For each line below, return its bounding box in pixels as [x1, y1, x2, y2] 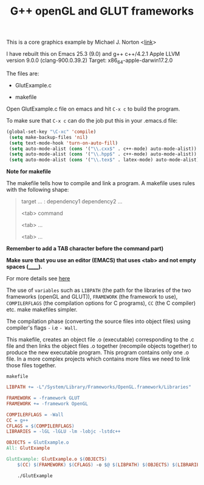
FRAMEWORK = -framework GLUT [6, 395, 80, 401]
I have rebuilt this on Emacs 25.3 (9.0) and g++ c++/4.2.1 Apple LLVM [6, 50, 180, 58]
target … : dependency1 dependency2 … [21, 198, 123, 205]
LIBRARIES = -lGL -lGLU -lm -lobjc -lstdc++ [6, 429, 121, 435]
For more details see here [6, 275, 70, 282]
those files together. [6, 362, 56, 369]
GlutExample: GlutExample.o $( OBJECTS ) [6, 456, 107, 463]
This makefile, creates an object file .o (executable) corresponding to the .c [6, 336, 194, 344]
